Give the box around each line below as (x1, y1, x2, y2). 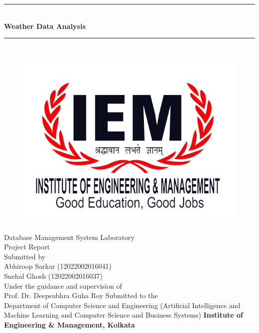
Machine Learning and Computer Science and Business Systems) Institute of (4, 310, 243, 320)
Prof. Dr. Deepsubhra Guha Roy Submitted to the (4, 290, 158, 301)
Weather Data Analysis (4, 20, 86, 31)
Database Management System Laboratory (4, 231, 134, 242)
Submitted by (4, 251, 46, 261)
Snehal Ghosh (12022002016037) (4, 270, 103, 281)
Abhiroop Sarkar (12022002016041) (4, 261, 112, 271)
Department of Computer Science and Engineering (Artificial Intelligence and (4, 300, 241, 310)
